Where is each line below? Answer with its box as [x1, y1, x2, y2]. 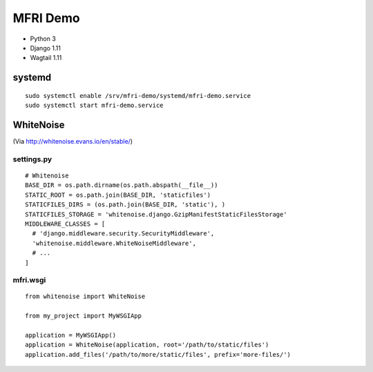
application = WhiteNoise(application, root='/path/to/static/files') [25, 341, 269, 349]
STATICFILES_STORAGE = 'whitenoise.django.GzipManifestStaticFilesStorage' [25, 211, 287, 218]
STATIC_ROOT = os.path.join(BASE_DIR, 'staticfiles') [25, 190, 211, 199]
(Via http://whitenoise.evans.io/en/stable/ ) [12, 137, 133, 146]
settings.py [12, 154, 52, 164]
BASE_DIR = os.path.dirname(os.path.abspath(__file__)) [25, 182, 218, 189]
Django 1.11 [30, 43, 61, 52]
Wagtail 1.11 [30, 54, 62, 62]
